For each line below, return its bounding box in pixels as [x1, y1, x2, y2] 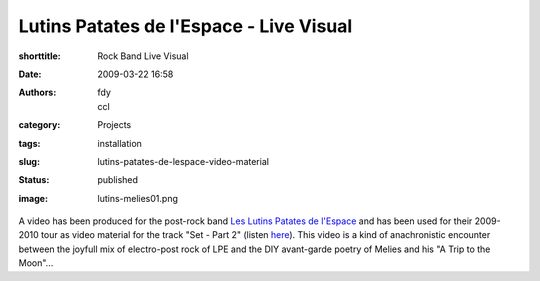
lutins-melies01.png [97, 192, 179, 204]
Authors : [18, 86, 57, 99]
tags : [18, 137, 41, 149]
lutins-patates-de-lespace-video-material [97, 155, 270, 167]
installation [97, 137, 142, 149]
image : [18, 192, 49, 204]
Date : [18, 68, 42, 80]
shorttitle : [18, 50, 61, 62]
